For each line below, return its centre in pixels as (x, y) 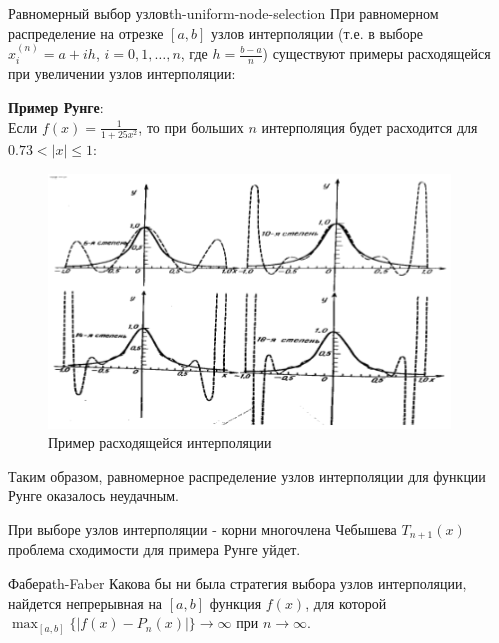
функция (235, 602)
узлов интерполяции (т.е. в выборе (317, 32)
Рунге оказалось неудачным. (93, 495)
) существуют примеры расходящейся (376, 53)
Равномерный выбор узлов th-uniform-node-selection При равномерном (223, 13)
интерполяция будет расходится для (369, 126)
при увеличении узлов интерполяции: (122, 73)
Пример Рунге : (56, 107)
